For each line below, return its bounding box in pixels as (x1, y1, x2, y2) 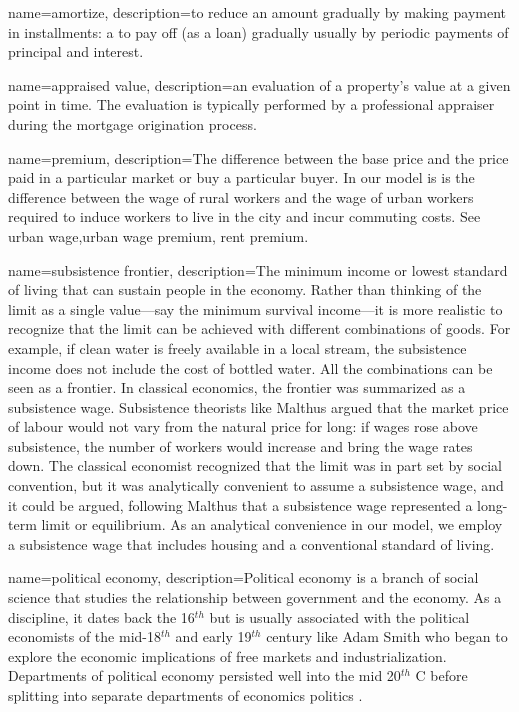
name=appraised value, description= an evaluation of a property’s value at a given (8, 74, 511, 95)
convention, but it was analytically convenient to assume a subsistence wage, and (8, 475, 504, 496)
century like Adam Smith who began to (266, 626, 508, 647)
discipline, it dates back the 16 (8, 606, 195, 627)
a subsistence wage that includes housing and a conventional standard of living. (8, 533, 495, 554)
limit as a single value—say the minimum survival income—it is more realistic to (8, 298, 503, 319)
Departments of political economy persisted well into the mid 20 (8, 665, 401, 686)
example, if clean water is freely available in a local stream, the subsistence (8, 337, 467, 358)
